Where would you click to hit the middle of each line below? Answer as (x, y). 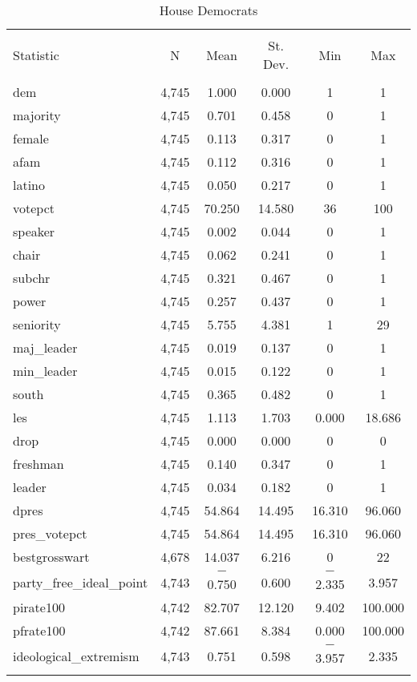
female (31, 138)
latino (29, 185)
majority (37, 115)
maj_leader (45, 347)
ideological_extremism (76, 656)
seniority (37, 324)
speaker (34, 231)
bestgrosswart (51, 557)
